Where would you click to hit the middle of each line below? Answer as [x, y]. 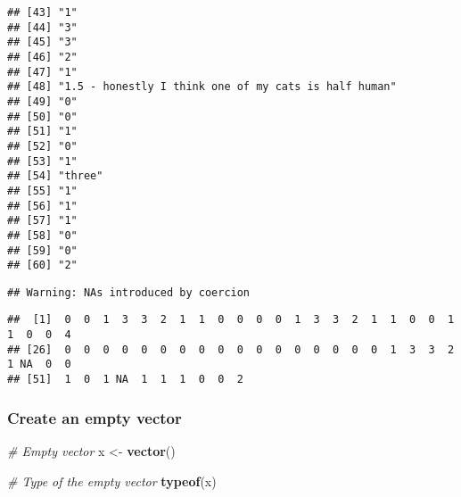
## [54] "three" [55, 176]
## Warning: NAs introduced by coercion [129, 292]
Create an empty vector [95, 417]
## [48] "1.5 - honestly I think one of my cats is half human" [202, 87]
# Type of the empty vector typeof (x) [112, 480]
